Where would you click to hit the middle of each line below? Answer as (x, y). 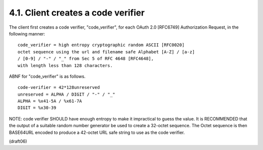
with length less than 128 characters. (65, 65)
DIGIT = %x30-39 (37, 108)
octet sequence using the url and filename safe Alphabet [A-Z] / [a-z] (106, 52)
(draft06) (18, 141)
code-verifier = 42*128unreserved (59, 88)
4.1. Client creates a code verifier (77, 13)
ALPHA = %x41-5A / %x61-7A (50, 101)
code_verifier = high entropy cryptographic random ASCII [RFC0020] (101, 45)
